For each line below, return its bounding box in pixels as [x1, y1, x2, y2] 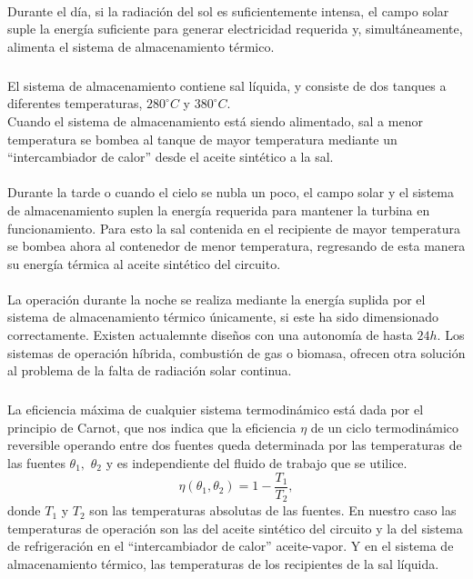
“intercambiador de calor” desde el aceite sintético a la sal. [7, 147, 334, 166]
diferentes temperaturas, [7, 94, 143, 113]
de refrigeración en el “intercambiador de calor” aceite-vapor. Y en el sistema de [7, 536, 454, 555]
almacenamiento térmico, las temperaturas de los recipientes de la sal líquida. [7, 554, 439, 573]
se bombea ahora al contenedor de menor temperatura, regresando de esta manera [7, 236, 466, 255]
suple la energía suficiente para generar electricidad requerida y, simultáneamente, [7, 19, 463, 38]
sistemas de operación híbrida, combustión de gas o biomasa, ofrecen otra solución [7, 343, 466, 362]
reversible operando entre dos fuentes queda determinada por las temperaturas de [7, 435, 462, 454]
